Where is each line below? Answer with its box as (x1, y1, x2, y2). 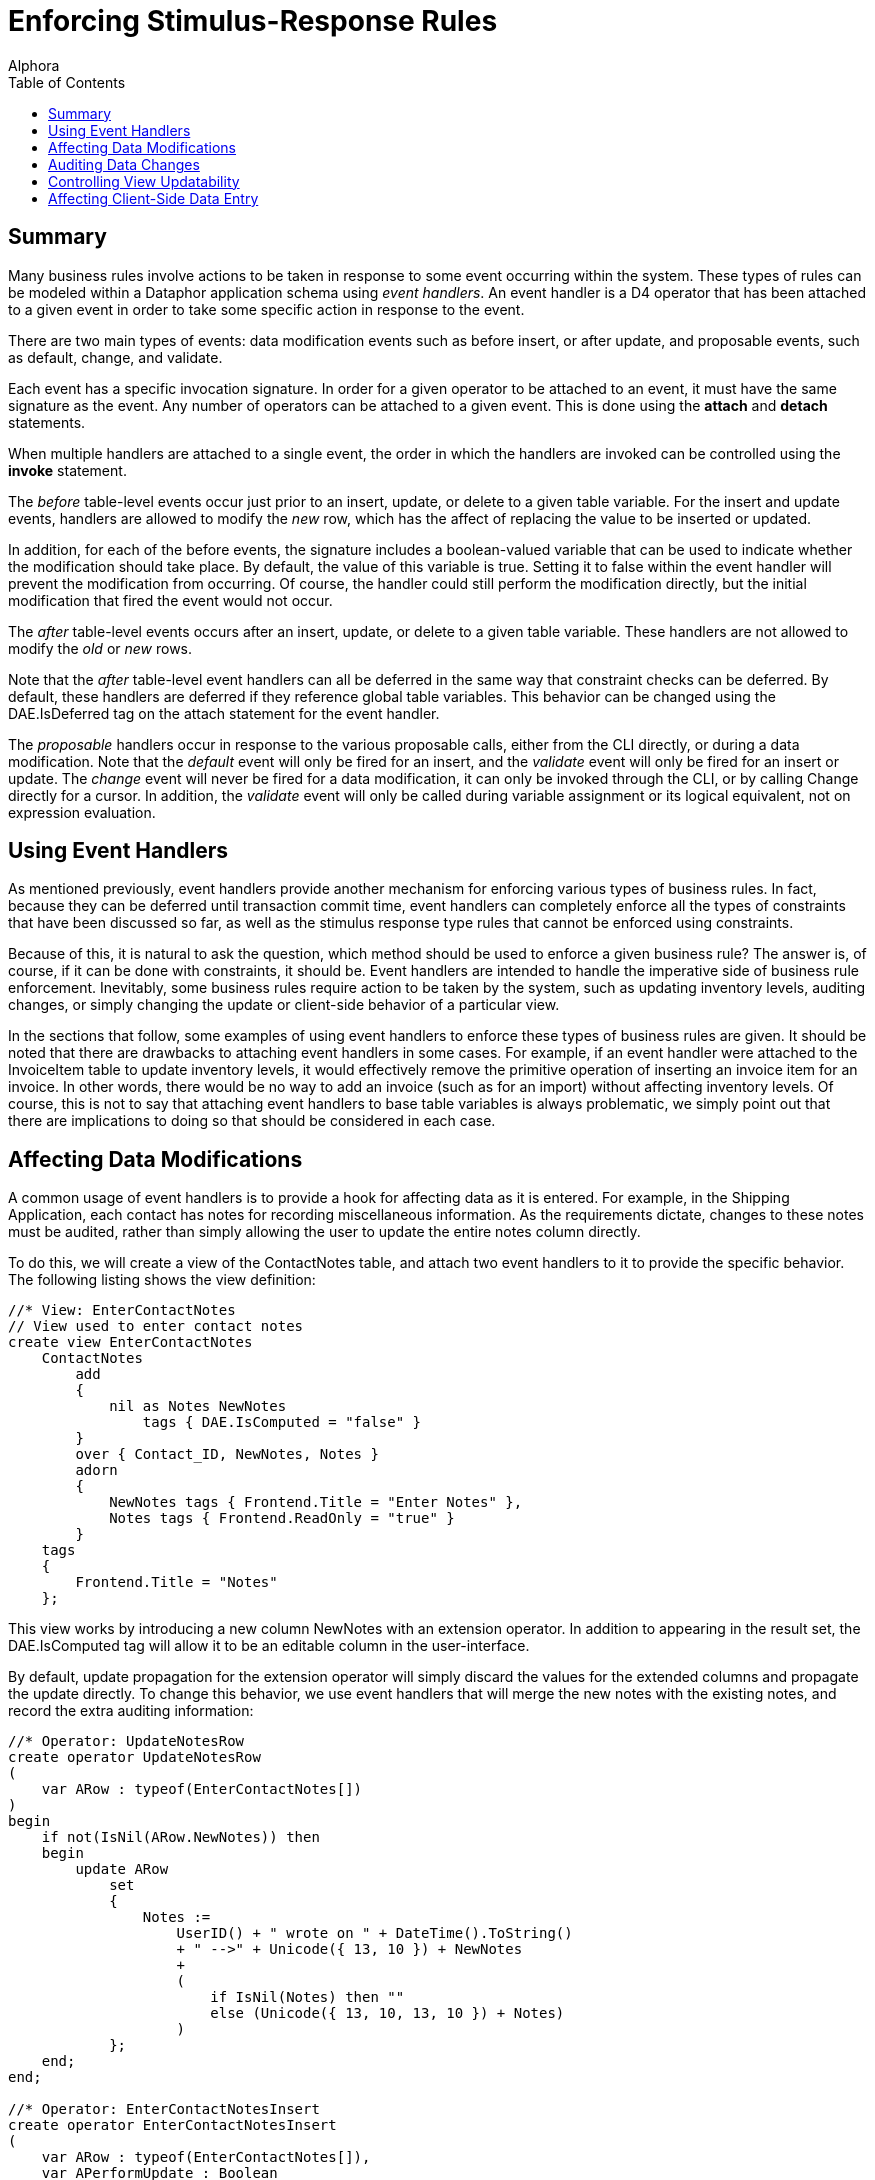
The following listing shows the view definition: (8, 1271, 316, 1289)
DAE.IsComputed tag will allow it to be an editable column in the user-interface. (8, 1637, 530, 1655)
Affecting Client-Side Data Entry (48, 189, 259, 207)
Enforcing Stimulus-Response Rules (8, 4, 498, 38)
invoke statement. (8, 461, 127, 479)
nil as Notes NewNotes (109, 1398, 287, 1415)
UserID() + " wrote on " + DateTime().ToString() (176, 1925, 573, 1942)
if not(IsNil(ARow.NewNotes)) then (41, 1829, 320, 1846)
